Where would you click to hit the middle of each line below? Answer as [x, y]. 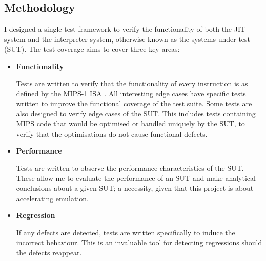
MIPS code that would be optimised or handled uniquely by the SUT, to [130, 123]
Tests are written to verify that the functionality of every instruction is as [132, 83]
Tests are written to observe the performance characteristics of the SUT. [130, 168]
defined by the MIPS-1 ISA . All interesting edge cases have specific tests [131, 93]
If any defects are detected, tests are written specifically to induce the [126, 232]
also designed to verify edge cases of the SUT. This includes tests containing [136, 113]
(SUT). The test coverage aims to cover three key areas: [92, 49]
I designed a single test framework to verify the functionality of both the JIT [125, 29]
